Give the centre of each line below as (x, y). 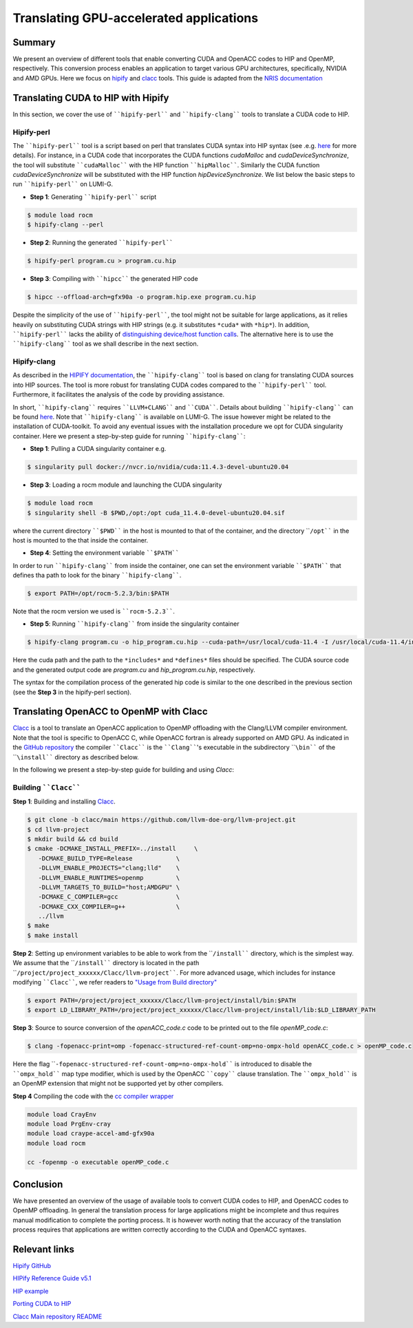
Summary (34, 42)
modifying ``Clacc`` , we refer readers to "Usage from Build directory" (115, 982)
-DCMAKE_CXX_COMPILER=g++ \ (109, 906)
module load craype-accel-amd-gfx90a (91, 1134)
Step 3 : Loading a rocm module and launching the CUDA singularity (126, 485)
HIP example (31, 1291)
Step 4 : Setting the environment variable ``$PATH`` (105, 553)
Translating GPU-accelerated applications (135, 18)
